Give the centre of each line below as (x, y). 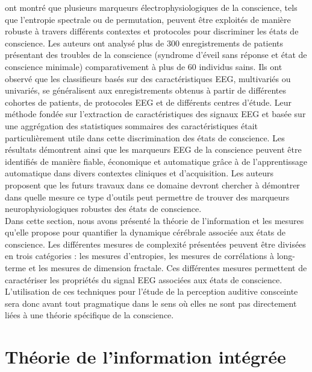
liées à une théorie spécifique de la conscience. (89, 315)
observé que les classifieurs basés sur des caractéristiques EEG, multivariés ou (148, 78)
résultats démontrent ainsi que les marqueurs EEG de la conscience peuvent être (153, 149)
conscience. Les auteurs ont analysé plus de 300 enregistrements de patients (144, 43)
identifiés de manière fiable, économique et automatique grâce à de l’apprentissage (156, 161)
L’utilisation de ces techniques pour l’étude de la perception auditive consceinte (151, 291)
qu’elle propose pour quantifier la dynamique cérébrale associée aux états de (145, 232)
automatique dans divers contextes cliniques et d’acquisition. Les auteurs (139, 173)
